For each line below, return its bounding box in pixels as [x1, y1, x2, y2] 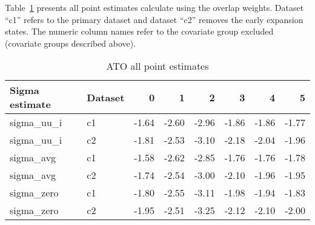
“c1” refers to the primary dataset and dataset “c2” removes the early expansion [5, 13, 303, 25]
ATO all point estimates [106, 59, 209, 73]
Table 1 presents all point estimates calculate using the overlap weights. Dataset [5, 1, 304, 13]
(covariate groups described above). [5, 36, 136, 49]
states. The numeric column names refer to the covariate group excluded [5, 25, 274, 38]
